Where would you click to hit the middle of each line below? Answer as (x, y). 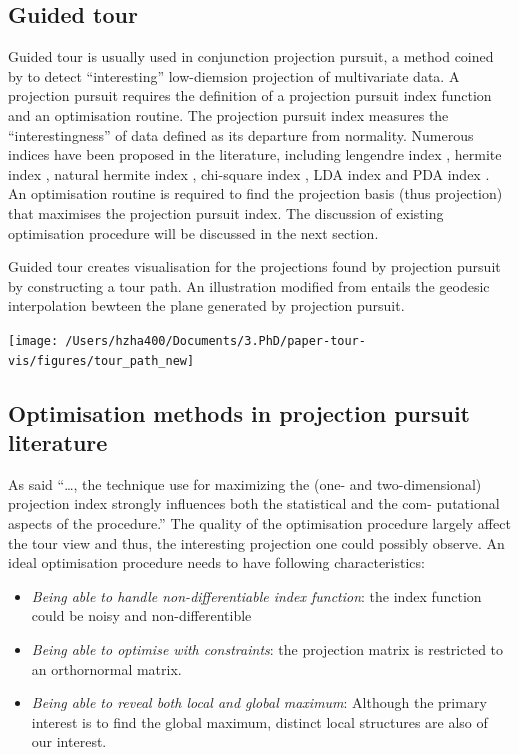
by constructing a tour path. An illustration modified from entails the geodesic (249, 285)
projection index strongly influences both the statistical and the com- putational (254, 503)
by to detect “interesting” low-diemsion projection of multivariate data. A (234, 75)
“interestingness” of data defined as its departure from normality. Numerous (241, 134)
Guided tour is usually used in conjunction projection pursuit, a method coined (251, 56)
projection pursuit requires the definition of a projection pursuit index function (250, 95)
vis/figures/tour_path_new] (101, 360)
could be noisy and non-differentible (141, 615)
